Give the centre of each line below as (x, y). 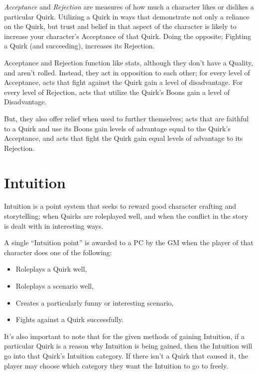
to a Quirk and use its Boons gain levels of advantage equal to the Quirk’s (117, 128)
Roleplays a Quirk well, (51, 269)
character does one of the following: (58, 252)
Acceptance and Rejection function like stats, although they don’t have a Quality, (129, 62)
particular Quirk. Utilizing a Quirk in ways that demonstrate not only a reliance (127, 16)
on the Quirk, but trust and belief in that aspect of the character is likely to (120, 26)
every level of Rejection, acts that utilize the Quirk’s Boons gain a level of (117, 92)
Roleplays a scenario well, (55, 286)
